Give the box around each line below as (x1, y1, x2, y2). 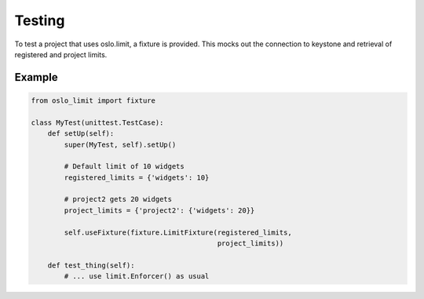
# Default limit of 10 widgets (64, 162, 185, 171)
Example (14, 71, 58, 84)
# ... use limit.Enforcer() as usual (64, 272, 210, 281)
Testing (14, 12, 65, 29)
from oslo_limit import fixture (31, 96, 156, 105)
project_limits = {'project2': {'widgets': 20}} (64, 206, 255, 215)
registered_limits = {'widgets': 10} (64, 173, 210, 182)
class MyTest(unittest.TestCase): (31, 118, 164, 127)
